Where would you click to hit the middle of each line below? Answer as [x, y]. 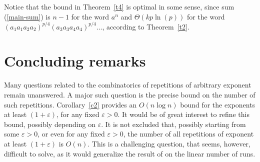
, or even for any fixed [71, 134]
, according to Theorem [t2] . [146, 26]
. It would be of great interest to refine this [183, 114]
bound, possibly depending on [50, 124]
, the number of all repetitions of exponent [188, 134]
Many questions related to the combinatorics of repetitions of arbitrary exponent [128, 85]
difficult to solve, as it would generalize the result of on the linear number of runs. [130, 153]
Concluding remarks [75, 61]
